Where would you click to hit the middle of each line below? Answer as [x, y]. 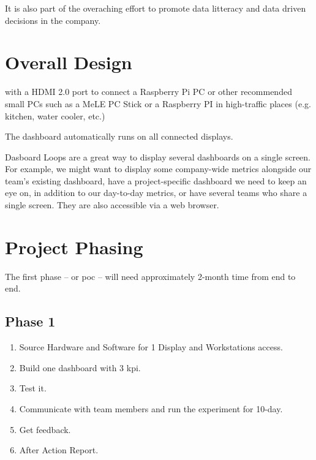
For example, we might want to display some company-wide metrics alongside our [158, 169]
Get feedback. [45, 429]
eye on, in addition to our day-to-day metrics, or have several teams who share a [156, 193]
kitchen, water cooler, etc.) [55, 115]
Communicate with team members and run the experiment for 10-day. [151, 408]
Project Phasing [74, 247]
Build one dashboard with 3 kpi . [80, 367]
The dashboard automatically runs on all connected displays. [119, 136]
